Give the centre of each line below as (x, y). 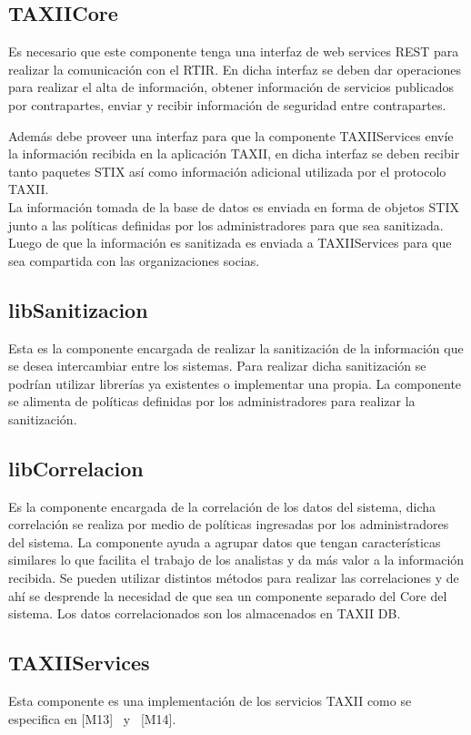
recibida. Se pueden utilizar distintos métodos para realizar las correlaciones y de (234, 578)
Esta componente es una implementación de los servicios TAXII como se (210, 701)
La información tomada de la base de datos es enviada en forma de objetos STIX (234, 206)
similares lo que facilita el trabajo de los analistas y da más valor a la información (236, 560)
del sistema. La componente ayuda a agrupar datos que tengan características (225, 541)
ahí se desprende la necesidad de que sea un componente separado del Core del (228, 595)
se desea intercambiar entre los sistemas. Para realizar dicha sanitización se (217, 366)
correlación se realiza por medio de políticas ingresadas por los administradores (229, 524)
